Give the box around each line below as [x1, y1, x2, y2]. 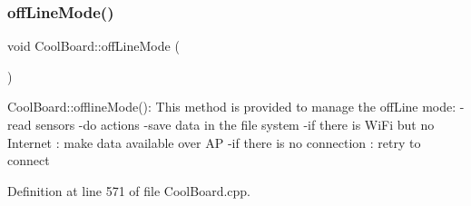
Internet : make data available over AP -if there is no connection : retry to [7, 132, 421, 152]
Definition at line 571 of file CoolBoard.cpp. [7, 181, 251, 200]
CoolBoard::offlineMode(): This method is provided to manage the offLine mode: [7, 97, 456, 116]
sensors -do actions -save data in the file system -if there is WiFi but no [35, 115, 435, 133]
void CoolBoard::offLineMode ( [7, 36, 180, 55]
